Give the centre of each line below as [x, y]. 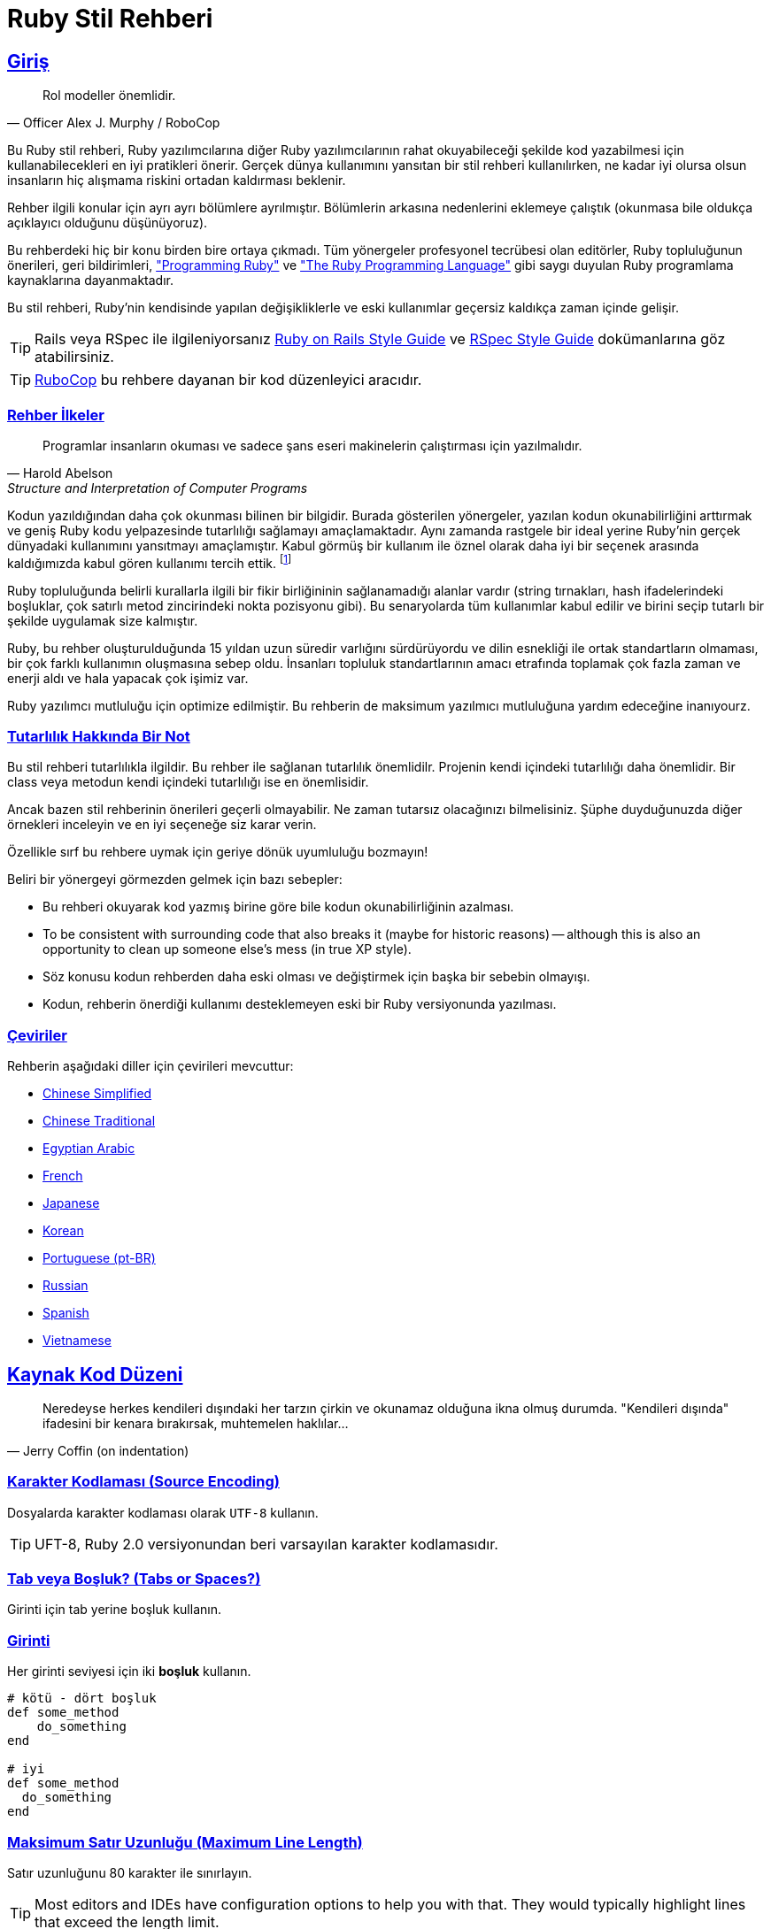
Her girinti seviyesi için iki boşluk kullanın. [129, 1672]
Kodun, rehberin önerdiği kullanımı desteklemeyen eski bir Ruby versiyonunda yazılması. [300, 1004]
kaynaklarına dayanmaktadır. [91, 281]
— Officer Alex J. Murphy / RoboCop [114, 123]
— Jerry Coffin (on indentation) [98, 1450]
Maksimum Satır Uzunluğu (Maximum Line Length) [185, 1842]
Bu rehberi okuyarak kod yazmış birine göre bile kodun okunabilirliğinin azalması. [278, 907]
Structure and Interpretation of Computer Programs [158, 488]
